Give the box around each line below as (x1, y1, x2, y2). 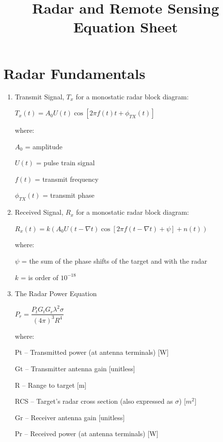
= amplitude (25, 141, 63, 151)
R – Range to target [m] (15, 379, 87, 390)
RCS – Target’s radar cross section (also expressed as (15, 396, 173, 406)
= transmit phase (42, 190, 95, 200)
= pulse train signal (36, 158, 95, 168)
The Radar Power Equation (15, 288, 97, 299)
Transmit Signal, (15, 91, 64, 101)
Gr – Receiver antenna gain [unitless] (15, 412, 125, 422)
